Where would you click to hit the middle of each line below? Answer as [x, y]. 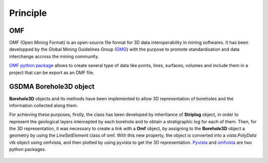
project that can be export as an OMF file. [52, 73]
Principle [28, 13]
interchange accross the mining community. [54, 56]
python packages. [28, 150]
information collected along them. [44, 105]
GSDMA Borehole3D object [52, 87]
